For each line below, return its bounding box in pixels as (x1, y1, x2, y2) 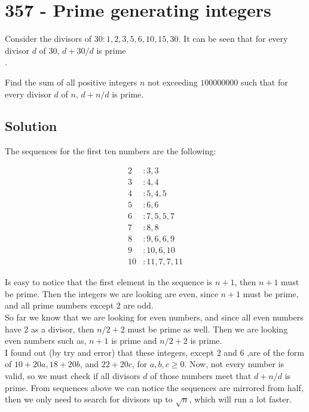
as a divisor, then (30, 322, 94, 335)
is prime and (111, 334, 157, 347)
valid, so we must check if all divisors (5, 369, 140, 382)
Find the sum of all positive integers (5, 75, 137, 88)
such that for (241, 75, 288, 88)
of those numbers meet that (150, 369, 252, 382)
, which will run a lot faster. (189, 393, 292, 405)
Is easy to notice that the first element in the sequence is (5, 276, 213, 288)
